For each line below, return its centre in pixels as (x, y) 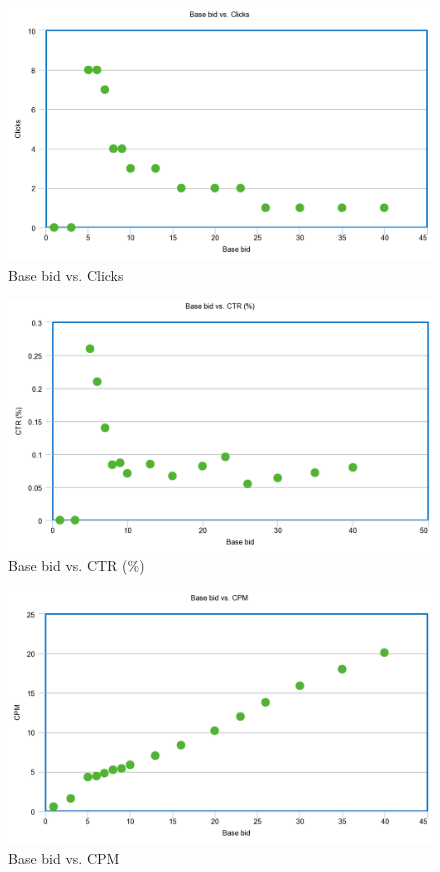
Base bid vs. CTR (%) (76, 565)
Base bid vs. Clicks (66, 274)
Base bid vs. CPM (64, 857)
